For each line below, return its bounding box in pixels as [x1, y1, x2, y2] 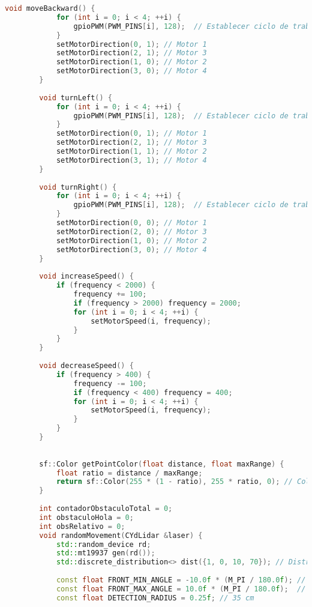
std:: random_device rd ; [56, 540, 151, 549]
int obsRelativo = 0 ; [39, 522, 125, 531]
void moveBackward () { [5, 4, 95, 13]
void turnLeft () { [39, 93, 113, 102]
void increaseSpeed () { [39, 272, 134, 281]
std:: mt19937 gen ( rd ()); [56, 549, 155, 558]
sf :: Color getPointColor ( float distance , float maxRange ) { [39, 459, 284, 468]
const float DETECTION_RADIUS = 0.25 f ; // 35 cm [56, 593, 254, 602]
